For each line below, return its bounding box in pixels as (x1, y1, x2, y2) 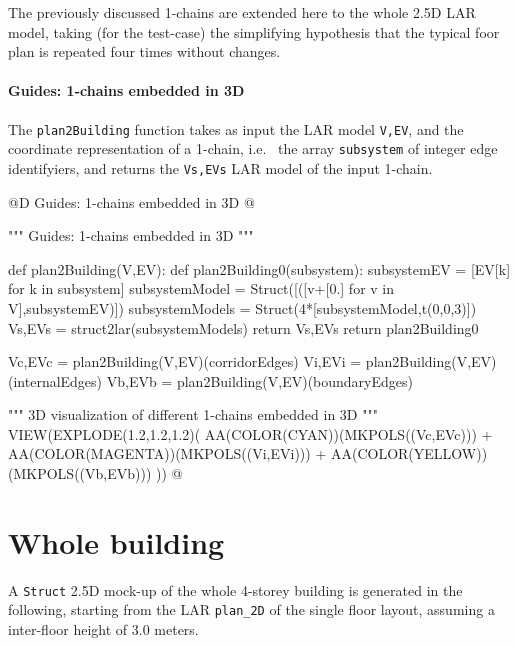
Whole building (8, 521, 225, 562)
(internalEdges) (8, 370, 103, 391)
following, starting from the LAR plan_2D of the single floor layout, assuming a (8, 599, 495, 620)
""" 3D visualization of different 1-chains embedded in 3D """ (8, 404, 378, 425)
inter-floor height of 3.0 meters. (8, 619, 199, 640)
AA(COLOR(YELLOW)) (330, 443, 488, 464)
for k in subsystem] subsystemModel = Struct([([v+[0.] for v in (8, 278, 395, 299)
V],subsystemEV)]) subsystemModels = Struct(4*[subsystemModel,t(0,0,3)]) (8, 297, 477, 318)
